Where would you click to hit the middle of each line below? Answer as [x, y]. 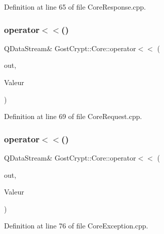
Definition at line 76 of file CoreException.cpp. [76, 226]
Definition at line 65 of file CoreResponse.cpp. [75, 7]
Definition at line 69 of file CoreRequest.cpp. [73, 116]
